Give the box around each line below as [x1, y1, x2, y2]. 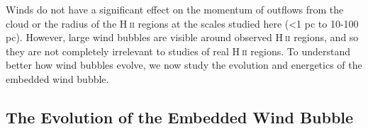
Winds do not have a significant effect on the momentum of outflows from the [6, 2, 344, 16]
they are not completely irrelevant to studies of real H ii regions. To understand [6, 43, 350, 58]
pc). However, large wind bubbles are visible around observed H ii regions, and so [6, 30, 359, 45]
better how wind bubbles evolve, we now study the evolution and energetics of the [6, 57, 362, 72]
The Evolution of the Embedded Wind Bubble [6, 106, 354, 128]
